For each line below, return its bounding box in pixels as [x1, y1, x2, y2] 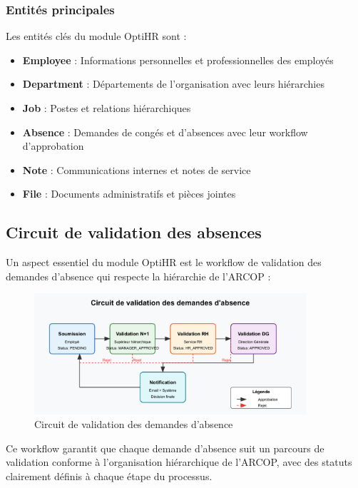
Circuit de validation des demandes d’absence [34, 417, 233, 432]
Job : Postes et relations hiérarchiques [22, 101, 191, 115]
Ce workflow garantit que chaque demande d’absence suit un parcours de [6, 440, 324, 455]
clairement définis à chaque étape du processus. [6, 468, 213, 483]
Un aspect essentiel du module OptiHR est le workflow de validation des [6, 255, 322, 270]
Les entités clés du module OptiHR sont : [6, 29, 187, 44]
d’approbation [22, 138, 84, 153]
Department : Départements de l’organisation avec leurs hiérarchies [22, 76, 324, 91]
